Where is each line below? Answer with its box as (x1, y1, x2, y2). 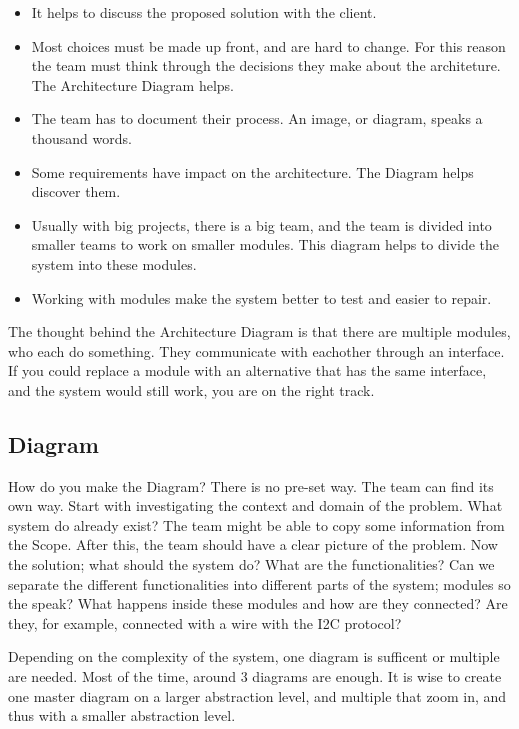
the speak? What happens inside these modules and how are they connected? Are (8, 593, 508, 614)
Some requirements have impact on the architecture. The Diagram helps (31, 161, 474, 182)
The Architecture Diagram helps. (31, 74, 235, 95)
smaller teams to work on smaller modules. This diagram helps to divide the (31, 234, 500, 255)
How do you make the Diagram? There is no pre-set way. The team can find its (8, 475, 494, 496)
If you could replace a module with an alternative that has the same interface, (8, 360, 487, 381)
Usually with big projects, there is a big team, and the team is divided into (31, 214, 492, 235)
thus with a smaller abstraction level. (8, 705, 236, 726)
